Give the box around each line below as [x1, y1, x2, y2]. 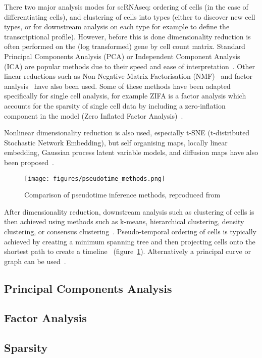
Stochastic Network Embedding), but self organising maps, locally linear [4, 137, 228, 147]
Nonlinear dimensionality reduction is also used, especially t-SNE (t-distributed [4, 127, 250, 138]
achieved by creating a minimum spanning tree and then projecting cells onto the [4, 236, 255, 246]
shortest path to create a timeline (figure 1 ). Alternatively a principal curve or [4, 246, 251, 257]
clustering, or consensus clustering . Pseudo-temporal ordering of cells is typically [4, 226, 257, 236]
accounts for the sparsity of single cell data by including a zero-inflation [4, 100, 226, 111]
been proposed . [4, 157, 54, 167]
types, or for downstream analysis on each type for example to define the [4, 21, 230, 32]
